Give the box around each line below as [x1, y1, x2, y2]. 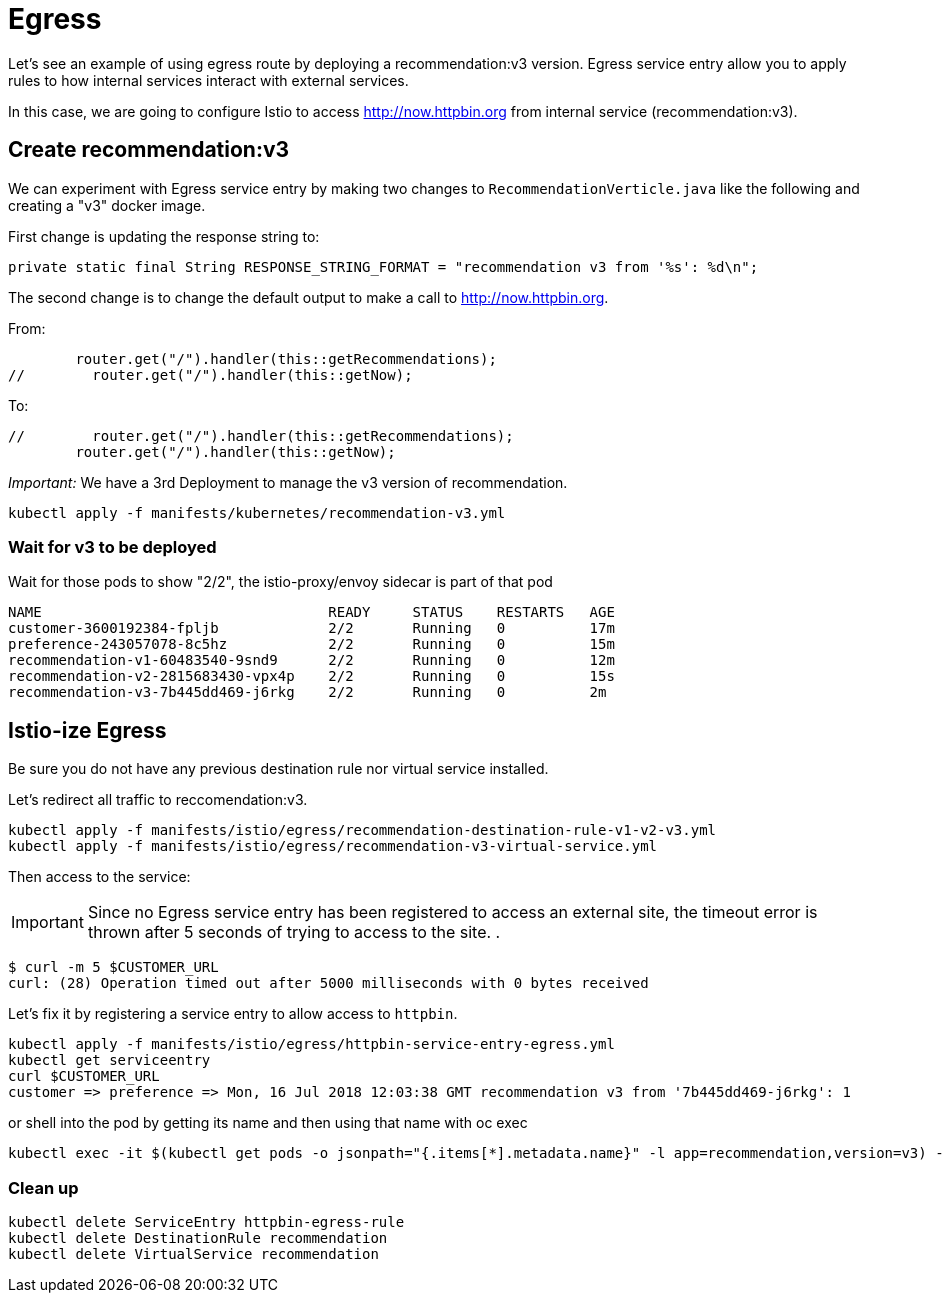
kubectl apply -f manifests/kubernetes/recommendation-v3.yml [8, 504, 506, 521]
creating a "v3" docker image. [8, 196, 206, 214]
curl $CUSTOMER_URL [8, 1068, 160, 1085]
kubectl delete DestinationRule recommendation [8, 1229, 388, 1246]
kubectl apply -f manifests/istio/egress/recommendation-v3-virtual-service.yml [8, 838, 658, 855]
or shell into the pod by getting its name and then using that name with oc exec [8, 1114, 528, 1132]
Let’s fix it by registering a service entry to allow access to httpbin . [8, 1005, 458, 1023]
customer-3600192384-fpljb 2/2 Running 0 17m [8, 620, 615, 637]
